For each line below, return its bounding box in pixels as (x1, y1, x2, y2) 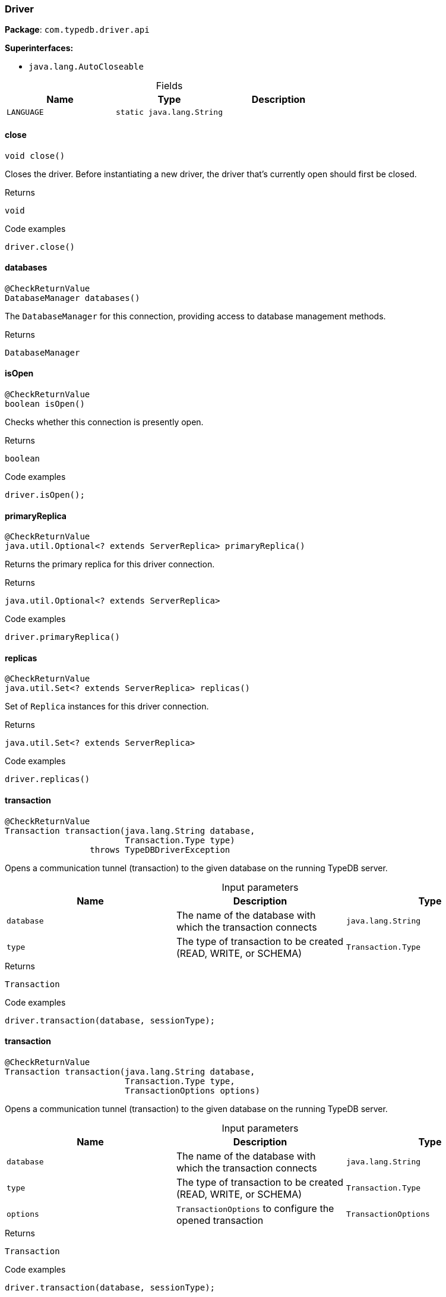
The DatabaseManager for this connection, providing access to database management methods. (5, 310, 386, 321)
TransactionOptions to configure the (176, 1202, 334, 1214)
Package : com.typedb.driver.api (5, 24, 150, 35)
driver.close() (5, 241, 75, 252)
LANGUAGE (7, 108, 44, 117)
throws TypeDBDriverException (90, 844, 230, 855)
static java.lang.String (116, 108, 223, 117)
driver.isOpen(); (5, 490, 85, 500)
